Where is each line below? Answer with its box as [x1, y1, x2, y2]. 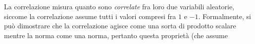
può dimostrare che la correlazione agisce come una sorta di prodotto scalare [4, 21, 236, 31]
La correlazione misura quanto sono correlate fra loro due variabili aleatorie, [4, 1, 235, 11]
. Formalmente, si [198, 11, 251, 21]
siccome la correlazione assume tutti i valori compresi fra [4, 11, 176, 21]
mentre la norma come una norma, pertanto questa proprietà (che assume [4, 30, 228, 40]
